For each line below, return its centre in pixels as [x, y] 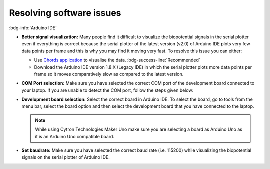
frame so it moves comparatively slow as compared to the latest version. [109, 74]
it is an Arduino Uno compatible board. [75, 136]
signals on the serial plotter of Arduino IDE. [66, 157]
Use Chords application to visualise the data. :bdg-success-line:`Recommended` [117, 60]
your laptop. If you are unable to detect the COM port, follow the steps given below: [108, 90]
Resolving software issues [65, 13]
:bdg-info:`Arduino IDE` [33, 28]
